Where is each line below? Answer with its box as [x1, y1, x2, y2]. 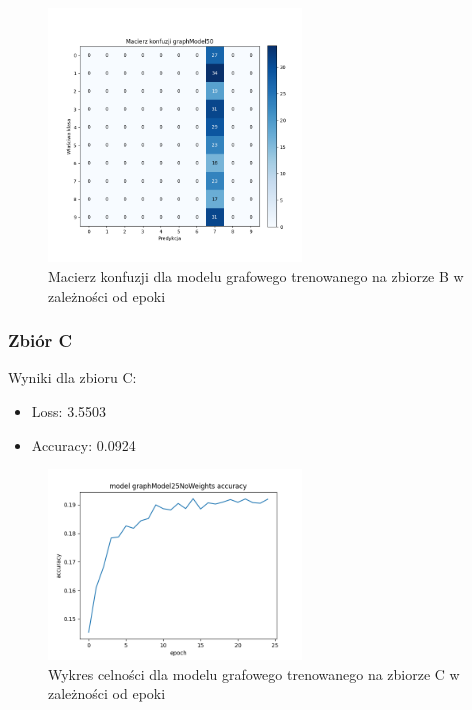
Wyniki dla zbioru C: [8, 367, 137, 388]
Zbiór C [8, 328, 73, 353]
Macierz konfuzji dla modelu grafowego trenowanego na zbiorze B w [48, 265, 464, 286]
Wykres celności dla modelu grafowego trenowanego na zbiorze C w [48, 663, 460, 684]
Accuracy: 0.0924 [31, 434, 136, 455]
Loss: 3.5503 [31, 400, 107, 421]
